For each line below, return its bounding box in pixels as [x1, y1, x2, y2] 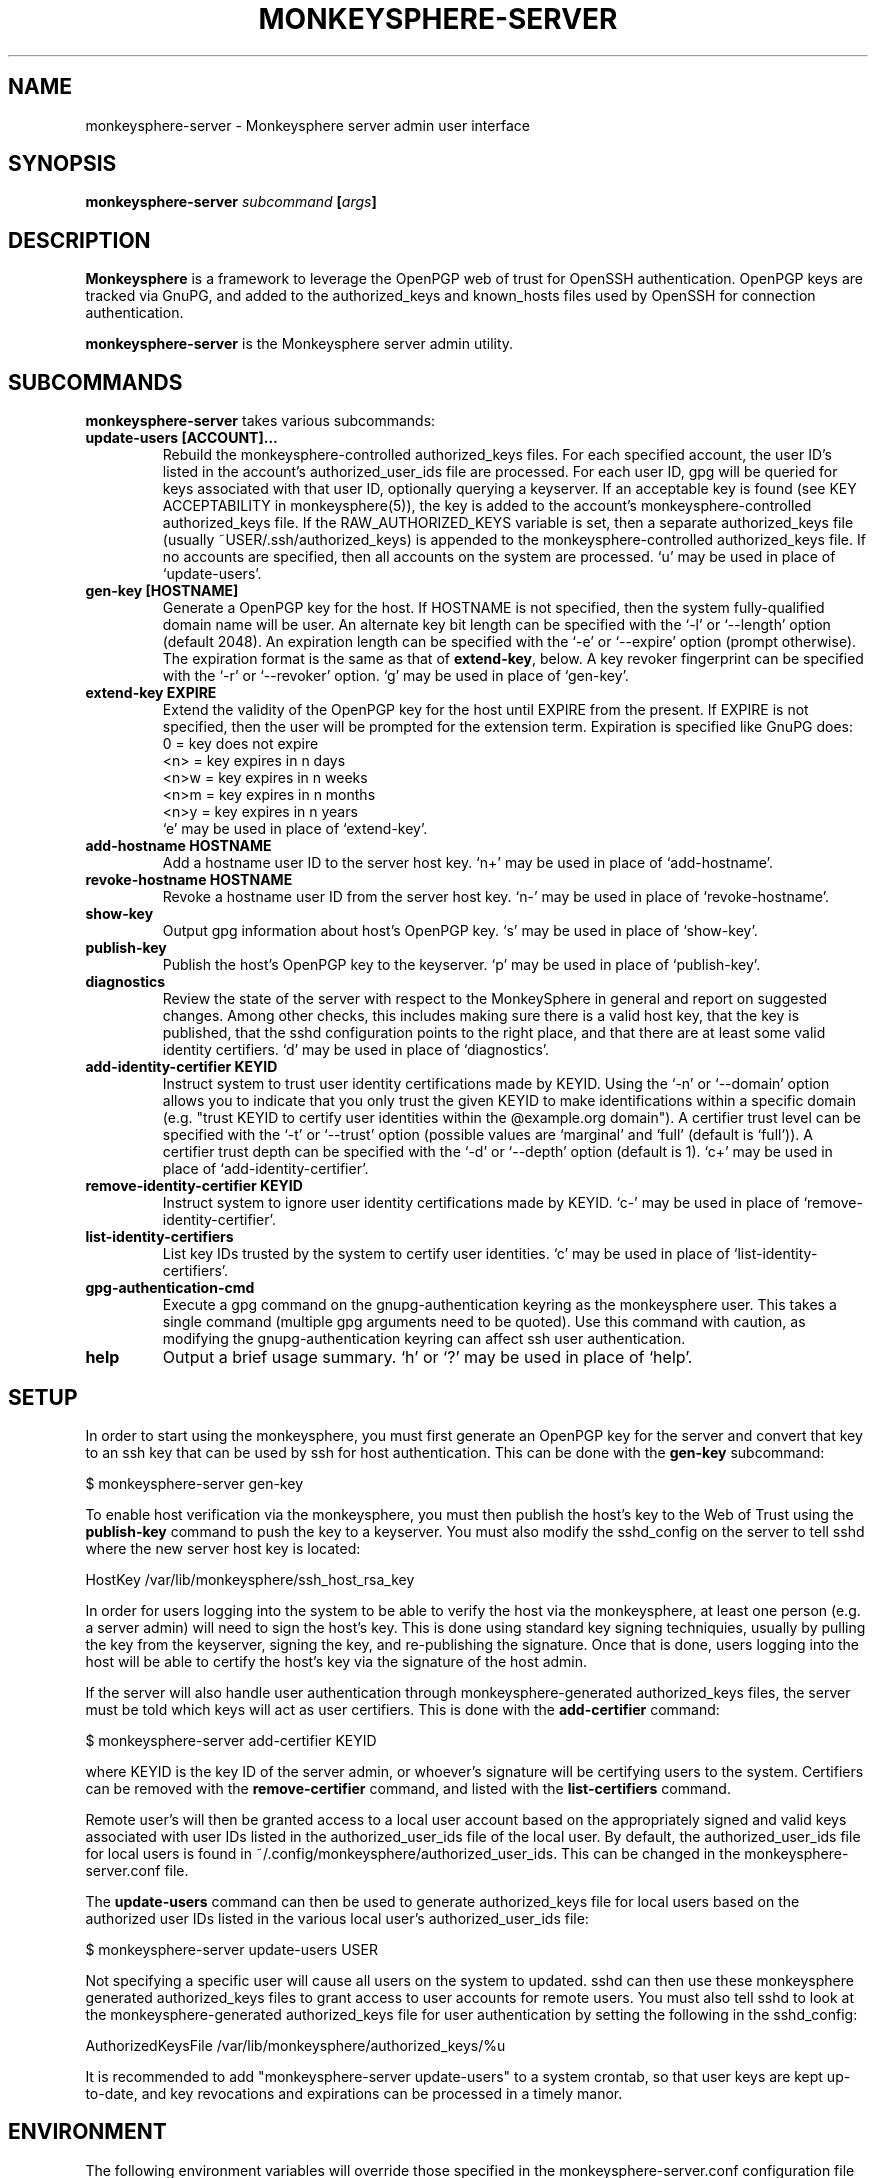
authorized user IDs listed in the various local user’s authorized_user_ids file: [85, 1909, 589, 1927]
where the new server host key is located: [85, 1539, 361, 1557]
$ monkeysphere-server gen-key [85, 1474, 303, 1492]
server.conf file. [85, 1861, 189, 1879]
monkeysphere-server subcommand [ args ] [85, 193, 377, 211]
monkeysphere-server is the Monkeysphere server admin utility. [85, 335, 514, 353]
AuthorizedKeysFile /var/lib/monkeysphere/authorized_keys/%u [85, 2036, 506, 2054]
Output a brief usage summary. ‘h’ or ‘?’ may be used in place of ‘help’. [162, 1347, 693, 1368]
